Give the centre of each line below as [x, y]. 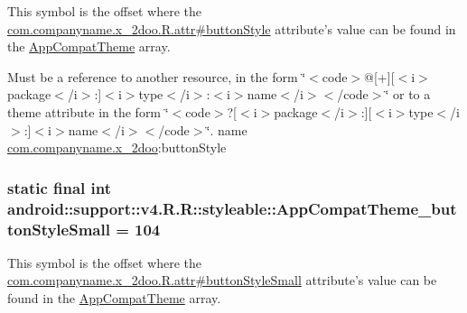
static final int [60, 187]
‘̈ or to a [408, 94]
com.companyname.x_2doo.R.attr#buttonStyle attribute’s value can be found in [232, 28]
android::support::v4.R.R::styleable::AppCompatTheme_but [232, 208]
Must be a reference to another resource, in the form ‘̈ [157, 76]
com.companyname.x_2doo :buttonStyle [117, 147]
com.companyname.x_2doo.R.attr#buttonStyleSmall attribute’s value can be [222, 280]
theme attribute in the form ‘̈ [88, 111]
